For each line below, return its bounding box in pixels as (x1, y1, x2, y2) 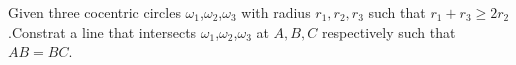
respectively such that (321, 21, 456, 42)
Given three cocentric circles (8, 2, 181, 22)
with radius (241, 2, 311, 22)
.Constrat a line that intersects (8, 21, 197, 42)
